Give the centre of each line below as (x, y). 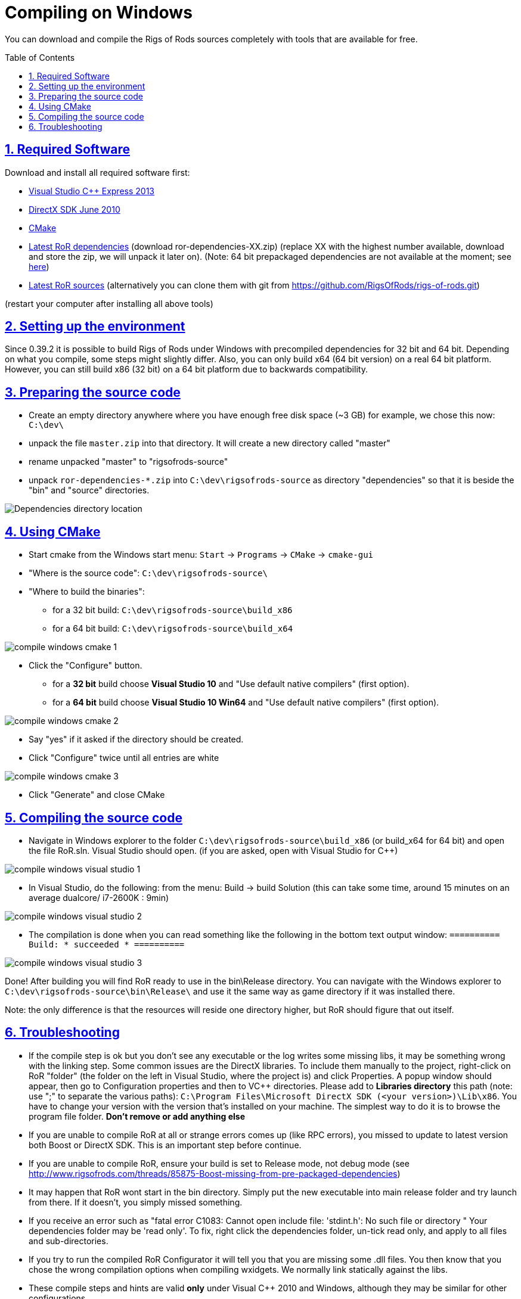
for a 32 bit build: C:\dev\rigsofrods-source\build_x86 (173, 610)
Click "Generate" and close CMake (97, 795)
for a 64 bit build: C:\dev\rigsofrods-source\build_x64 (173, 629)
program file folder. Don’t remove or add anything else (137, 1116)
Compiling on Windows (99, 13)
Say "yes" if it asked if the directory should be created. (136, 739)
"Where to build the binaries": (87, 592)
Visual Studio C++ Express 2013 (92, 191)
